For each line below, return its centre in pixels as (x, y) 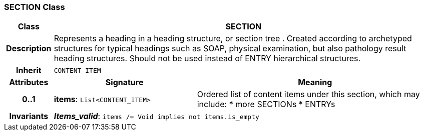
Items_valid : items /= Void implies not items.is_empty (156, 116)
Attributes (29, 82)
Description (29, 49)
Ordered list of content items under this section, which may (308, 94)
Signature (124, 82)
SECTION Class (35, 7)
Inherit (29, 70)
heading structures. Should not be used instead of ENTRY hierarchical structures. (207, 59)
